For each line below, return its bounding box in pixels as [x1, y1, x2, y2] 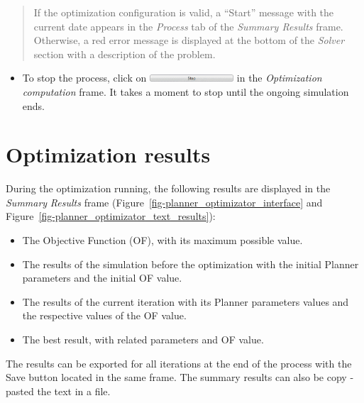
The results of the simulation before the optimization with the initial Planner [22, 256, 359, 271]
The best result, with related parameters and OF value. [22, 332, 264, 347]
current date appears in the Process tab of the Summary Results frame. [33, 18, 343, 33]
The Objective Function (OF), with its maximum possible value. [22, 233, 303, 248]
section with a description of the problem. [33, 46, 216, 61]
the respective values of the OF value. [22, 308, 187, 323]
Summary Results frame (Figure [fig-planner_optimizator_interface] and [6, 194, 323, 209]
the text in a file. [37, 383, 111, 398]
